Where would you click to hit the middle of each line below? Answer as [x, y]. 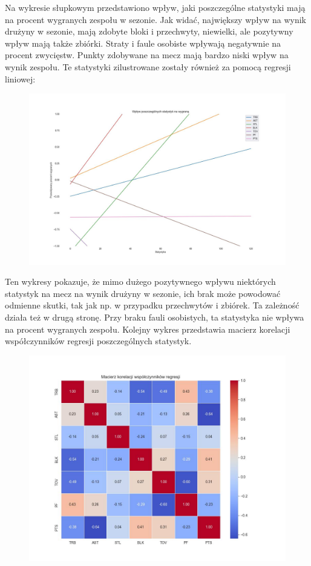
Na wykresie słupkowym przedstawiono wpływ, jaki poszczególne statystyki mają [155, 7]
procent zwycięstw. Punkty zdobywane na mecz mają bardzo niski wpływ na [147, 55]
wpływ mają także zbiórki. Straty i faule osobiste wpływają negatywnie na [143, 43]
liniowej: [20, 78]
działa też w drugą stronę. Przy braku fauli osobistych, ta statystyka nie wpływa [155, 317]
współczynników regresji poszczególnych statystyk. [98, 341]
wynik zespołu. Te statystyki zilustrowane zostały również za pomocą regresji [148, 66]
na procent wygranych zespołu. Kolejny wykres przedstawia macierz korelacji [148, 329]
